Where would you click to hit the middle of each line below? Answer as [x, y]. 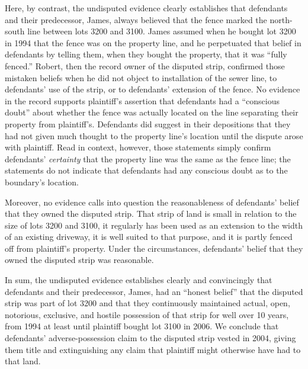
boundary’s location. [42, 182]
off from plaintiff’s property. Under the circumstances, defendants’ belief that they [154, 248]
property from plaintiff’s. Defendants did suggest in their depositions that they [148, 123]
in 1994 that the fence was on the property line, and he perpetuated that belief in [153, 42]
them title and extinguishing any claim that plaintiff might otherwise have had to [153, 349]
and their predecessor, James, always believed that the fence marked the [136, 19]
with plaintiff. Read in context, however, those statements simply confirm [138, 147]
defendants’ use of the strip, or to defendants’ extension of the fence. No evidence [153, 89]
